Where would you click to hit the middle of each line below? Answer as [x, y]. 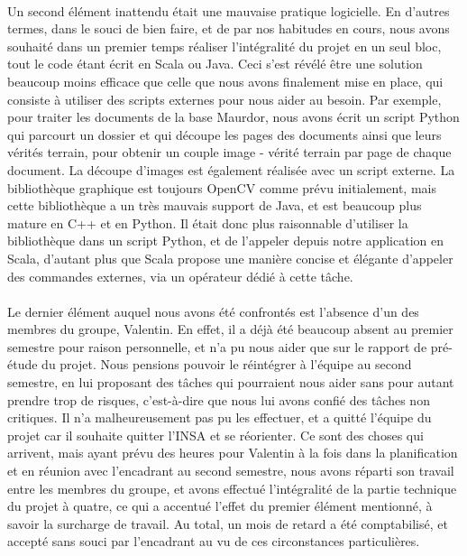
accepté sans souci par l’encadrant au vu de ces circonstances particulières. [214, 541]
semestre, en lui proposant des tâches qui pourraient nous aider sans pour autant [231, 382]
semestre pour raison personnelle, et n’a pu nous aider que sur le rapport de [217, 346]
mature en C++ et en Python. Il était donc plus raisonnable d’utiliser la [208, 222]
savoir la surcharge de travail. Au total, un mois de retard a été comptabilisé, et [228, 523]
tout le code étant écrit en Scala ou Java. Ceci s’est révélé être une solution [215, 64]
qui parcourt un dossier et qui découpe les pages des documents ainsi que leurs [224, 134]
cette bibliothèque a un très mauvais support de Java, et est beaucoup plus [215, 205]
